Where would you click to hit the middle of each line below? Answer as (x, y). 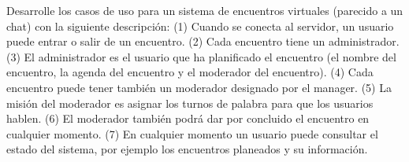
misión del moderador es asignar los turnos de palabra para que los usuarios (190, 103)
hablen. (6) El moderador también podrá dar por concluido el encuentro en (188, 118)
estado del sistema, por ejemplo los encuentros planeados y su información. (187, 149)
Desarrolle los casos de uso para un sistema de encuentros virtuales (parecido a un (205, 10)
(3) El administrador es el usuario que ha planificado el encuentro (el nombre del (201, 56)
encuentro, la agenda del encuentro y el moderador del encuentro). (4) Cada (190, 72)
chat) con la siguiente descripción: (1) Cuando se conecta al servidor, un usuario (200, 26)
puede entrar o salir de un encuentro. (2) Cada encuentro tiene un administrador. (203, 41)
